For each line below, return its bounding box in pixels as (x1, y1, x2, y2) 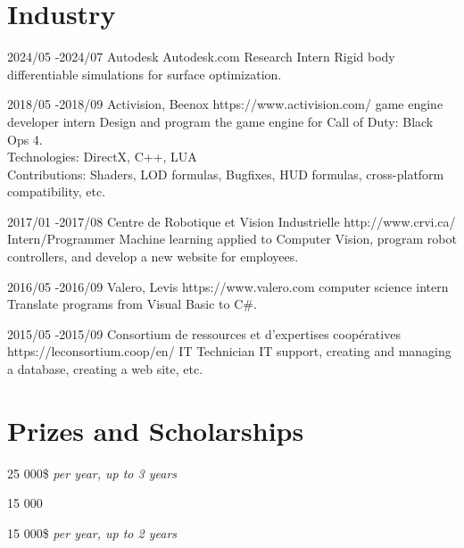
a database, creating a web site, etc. (7, 360, 203, 378)
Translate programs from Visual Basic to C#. (7, 295, 257, 313)
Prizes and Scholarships (7, 411, 304, 448)
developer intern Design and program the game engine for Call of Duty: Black (7, 112, 434, 130)
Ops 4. (7, 129, 43, 148)
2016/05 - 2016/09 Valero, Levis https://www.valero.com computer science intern (7, 277, 449, 295)
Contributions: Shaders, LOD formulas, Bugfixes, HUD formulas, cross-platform (7, 164, 444, 183)
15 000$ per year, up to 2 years (7, 523, 178, 542)
